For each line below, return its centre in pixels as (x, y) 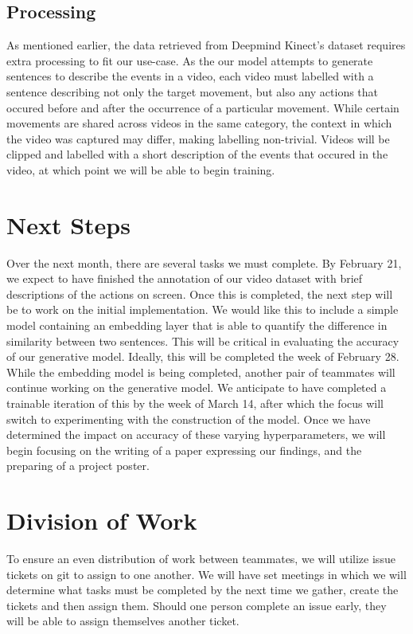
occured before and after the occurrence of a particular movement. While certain (203, 107)
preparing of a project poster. (78, 466)
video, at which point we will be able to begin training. (141, 169)
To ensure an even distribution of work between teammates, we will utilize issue (201, 559)
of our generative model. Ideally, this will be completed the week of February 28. (203, 356)
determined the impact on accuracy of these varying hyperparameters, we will (196, 434)
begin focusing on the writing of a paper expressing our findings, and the (184, 450)
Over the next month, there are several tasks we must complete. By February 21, (204, 262)
